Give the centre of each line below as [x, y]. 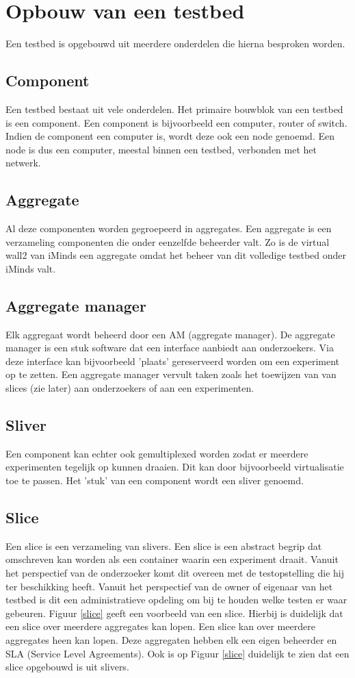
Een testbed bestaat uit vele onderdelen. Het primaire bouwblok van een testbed [174, 109]
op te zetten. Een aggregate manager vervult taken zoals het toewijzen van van [171, 374]
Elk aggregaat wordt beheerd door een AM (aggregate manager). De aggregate [170, 334]
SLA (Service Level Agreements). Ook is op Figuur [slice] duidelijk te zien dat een [177, 653]
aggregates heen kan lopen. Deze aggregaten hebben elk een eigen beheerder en [171, 639]
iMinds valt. [31, 268]
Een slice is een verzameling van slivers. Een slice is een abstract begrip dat [164, 545]
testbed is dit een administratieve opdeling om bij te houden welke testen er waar [176, 600]
